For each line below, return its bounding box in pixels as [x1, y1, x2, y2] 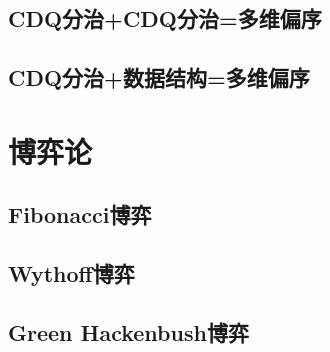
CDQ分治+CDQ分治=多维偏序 [8, 3, 322, 34]
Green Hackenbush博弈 [8, 316, 249, 347]
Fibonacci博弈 [8, 199, 152, 230]
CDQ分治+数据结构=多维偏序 [8, 62, 310, 93]
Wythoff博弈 [8, 258, 135, 289]
